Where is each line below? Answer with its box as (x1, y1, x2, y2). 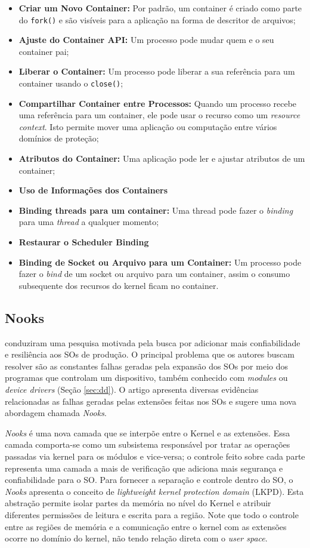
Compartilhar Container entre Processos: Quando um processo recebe (18, 97, 297, 109)
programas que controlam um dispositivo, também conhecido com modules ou (5, 371, 288, 384)
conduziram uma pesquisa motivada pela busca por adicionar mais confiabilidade (5, 336, 300, 349)
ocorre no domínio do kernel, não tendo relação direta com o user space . (5, 532, 268, 544)
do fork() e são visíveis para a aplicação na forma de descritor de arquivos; (18, 13, 296, 26)
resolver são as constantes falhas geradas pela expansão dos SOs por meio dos (5, 359, 289, 372)
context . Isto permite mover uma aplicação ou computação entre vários (18, 120, 277, 133)
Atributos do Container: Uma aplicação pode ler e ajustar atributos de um (18, 152, 305, 165)
